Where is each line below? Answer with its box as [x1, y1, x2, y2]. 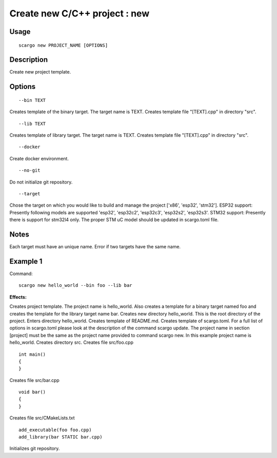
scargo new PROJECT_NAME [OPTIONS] [18, 42, 108, 48]
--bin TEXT [18, 97, 46, 103]
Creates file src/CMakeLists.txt [9, 415, 75, 421]
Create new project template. [9, 69, 71, 75]
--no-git [18, 168, 41, 173]
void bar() [18, 389, 46, 395]
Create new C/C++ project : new [9, 8, 150, 19]
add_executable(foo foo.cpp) [18, 427, 92, 433]
